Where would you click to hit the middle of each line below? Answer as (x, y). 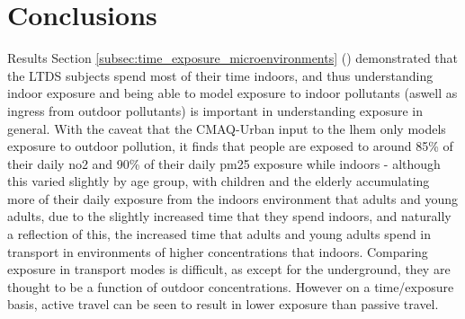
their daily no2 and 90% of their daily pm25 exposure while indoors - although (224, 163)
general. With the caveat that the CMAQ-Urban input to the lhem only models (227, 128)
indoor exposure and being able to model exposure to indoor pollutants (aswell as (232, 93)
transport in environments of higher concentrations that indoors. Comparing (218, 251)
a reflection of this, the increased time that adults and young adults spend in (219, 234)
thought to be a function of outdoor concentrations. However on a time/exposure (231, 286)
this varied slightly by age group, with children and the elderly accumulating (219, 181)
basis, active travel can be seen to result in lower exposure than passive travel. (223, 304)
